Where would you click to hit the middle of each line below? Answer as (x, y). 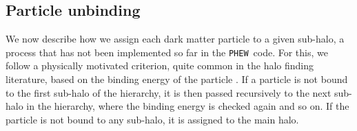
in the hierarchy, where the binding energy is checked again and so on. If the (188, 106)
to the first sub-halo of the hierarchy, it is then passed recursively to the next (169, 92)
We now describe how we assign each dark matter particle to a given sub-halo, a (175, 39)
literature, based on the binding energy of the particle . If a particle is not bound (177, 79)
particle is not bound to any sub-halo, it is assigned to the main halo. (152, 119)
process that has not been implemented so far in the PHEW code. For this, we (167, 52)
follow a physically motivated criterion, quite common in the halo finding (160, 65)
